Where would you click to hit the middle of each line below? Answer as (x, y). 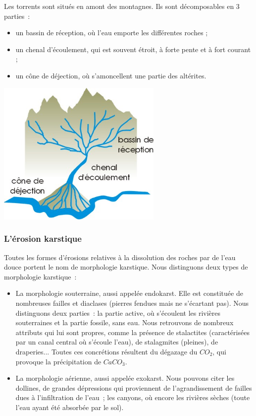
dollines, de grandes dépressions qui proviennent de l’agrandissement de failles (134, 387)
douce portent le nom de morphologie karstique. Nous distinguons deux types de (126, 267)
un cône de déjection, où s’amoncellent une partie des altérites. (111, 75)
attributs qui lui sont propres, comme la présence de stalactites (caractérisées (132, 332)
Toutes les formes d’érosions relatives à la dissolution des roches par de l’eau (120, 257)
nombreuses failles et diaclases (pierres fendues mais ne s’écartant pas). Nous (132, 303)
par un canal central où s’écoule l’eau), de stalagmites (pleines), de (117, 342)
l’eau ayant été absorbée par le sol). (70, 407)
